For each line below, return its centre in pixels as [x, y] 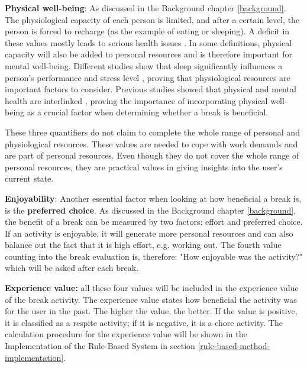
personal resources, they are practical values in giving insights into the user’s [144, 167]
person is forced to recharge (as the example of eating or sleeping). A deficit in [147, 31]
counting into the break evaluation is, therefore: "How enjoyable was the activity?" [154, 256]
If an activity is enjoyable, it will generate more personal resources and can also [149, 233]
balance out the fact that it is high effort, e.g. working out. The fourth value [143, 245]
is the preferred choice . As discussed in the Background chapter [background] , [151, 210]
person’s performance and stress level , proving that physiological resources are [148, 77]
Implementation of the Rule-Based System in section [100, 346]
